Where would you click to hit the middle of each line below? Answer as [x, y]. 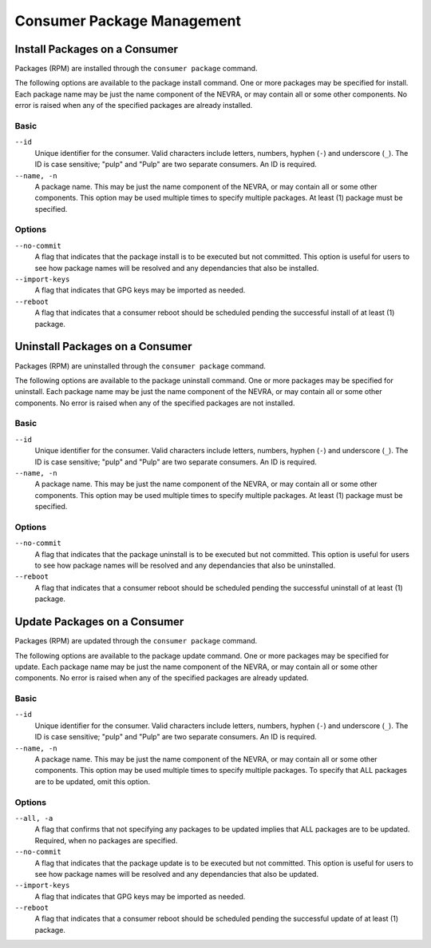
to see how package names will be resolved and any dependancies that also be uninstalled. [185, 566]
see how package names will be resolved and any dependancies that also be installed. [177, 268]
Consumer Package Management [128, 21]
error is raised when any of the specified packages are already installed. [134, 106]
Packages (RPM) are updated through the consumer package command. [136, 641]
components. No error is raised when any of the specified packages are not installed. [155, 403]
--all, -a [34, 818]
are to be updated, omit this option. [93, 781]
